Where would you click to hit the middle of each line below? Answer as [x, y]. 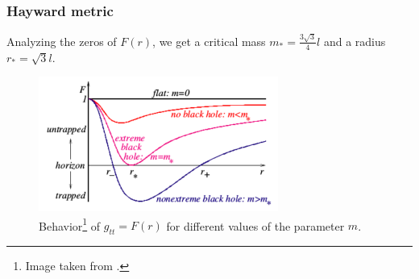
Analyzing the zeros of [62, 41]
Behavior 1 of [70, 224]
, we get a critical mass [209, 41]
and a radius [355, 41]
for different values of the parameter [255, 225]
